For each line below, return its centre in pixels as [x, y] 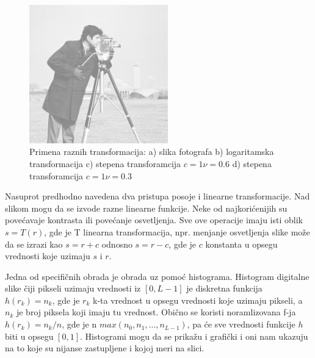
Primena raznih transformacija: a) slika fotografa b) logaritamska [152, 152]
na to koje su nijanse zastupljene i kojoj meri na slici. [105, 348]
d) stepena [252, 163]
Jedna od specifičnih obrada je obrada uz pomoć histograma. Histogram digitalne [157, 276]
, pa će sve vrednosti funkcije [241, 324]
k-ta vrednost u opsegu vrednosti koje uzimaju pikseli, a [197, 300]
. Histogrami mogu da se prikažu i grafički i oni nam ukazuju [194, 336]
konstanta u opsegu [241, 244]
